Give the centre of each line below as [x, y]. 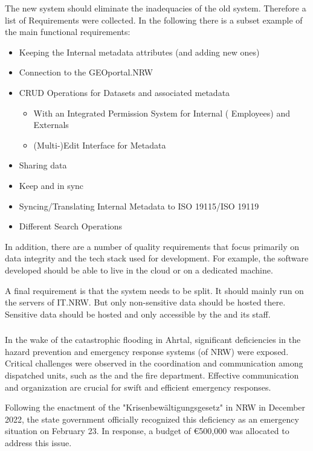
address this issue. [38, 442]
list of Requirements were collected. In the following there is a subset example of [154, 20]
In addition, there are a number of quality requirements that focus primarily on [152, 246]
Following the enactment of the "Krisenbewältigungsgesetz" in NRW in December [155, 407]
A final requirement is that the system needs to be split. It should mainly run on [154, 290]
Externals [51, 125]
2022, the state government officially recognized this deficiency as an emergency [152, 419]
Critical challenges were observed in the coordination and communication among [154, 363]
